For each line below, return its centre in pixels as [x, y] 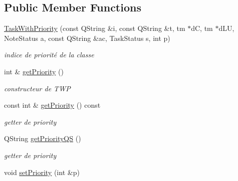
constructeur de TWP [37, 88]
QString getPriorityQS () [43, 138]
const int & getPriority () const [52, 105]
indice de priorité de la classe [49, 55]
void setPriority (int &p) [42, 172]
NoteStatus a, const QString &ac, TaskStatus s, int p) [87, 38]
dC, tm [202, 28]
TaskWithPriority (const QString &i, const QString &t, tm [95, 28]
